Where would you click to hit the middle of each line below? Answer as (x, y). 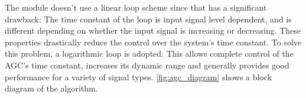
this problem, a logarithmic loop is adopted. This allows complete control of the (149, 53)
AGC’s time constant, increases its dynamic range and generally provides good (147, 65)
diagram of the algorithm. (51, 88)
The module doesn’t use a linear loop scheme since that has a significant (136, 7)
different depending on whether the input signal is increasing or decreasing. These (153, 30)
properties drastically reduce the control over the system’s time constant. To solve (153, 42)
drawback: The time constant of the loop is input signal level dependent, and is (148, 19)
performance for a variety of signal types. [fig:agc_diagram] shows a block (139, 76)
